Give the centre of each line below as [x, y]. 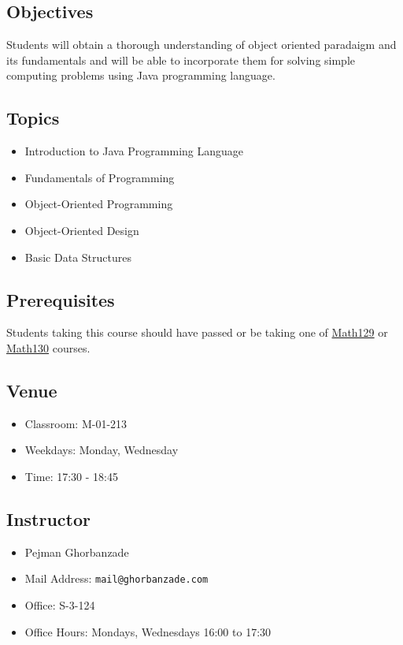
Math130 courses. [48, 347]
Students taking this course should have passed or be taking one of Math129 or [197, 332]
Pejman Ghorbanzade [77, 552]
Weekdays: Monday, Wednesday [102, 450]
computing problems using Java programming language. [141, 75]
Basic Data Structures [78, 257]
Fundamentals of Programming [100, 177]
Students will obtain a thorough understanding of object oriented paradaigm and [201, 45]
